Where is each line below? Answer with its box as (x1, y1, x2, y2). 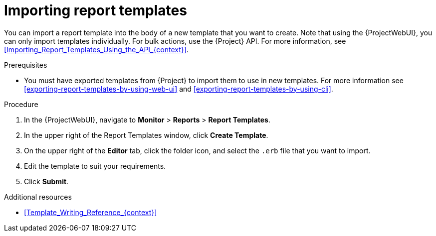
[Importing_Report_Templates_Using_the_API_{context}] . (4, 45, 189, 54)
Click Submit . (24, 177, 69, 186)
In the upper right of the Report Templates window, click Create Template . (24, 130, 268, 139)
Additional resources (4, 192, 72, 201)
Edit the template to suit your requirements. (24, 161, 166, 170)
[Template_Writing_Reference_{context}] (24, 208, 157, 217)
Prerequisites (4, 60, 47, 69)
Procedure (4, 100, 38, 109)
